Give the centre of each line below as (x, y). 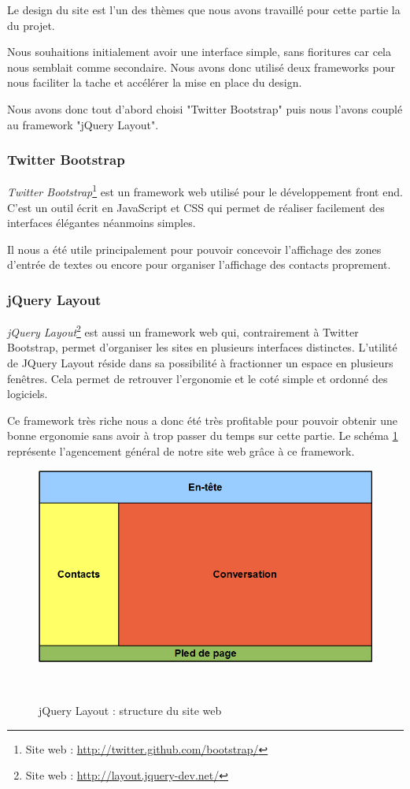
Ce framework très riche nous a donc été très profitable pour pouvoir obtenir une (203, 420)
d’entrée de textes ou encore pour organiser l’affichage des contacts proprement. (199, 264)
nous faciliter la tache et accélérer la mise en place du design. (155, 82)
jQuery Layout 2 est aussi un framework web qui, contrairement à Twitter (183, 331)
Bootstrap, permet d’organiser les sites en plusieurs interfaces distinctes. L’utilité (202, 347)
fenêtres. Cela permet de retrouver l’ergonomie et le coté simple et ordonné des (198, 378)
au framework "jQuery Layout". (83, 124)
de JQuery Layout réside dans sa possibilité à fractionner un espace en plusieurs (200, 363)
